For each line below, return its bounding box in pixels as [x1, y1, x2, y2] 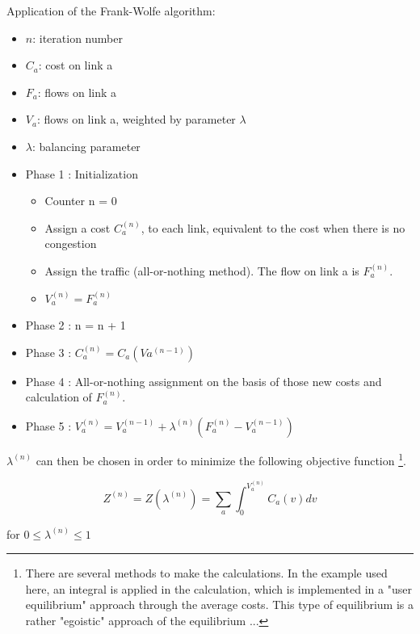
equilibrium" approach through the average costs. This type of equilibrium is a [25, 596, 414, 613]
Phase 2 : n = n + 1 [25, 317, 126, 334]
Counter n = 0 [44, 192, 117, 209]
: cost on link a [38, 57, 113, 73]
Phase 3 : [25, 343, 72, 360]
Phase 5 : [25, 417, 72, 434]
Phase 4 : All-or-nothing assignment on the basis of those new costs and [25, 372, 382, 389]
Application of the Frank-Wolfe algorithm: [6, 2, 216, 19]
